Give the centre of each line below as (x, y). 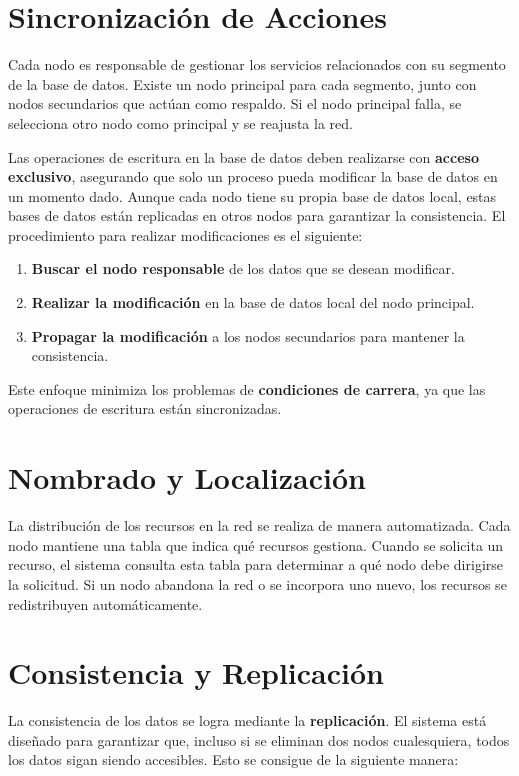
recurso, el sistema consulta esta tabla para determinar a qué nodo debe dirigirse (255, 564)
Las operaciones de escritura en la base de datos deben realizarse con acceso (243, 156)
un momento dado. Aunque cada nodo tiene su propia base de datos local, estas (252, 195)
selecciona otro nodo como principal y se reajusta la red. (180, 122)
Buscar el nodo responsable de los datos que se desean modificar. (243, 268)
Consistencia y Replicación (196, 672)
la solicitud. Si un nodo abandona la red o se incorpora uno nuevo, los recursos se (257, 583)
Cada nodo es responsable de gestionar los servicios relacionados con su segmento (257, 64)
